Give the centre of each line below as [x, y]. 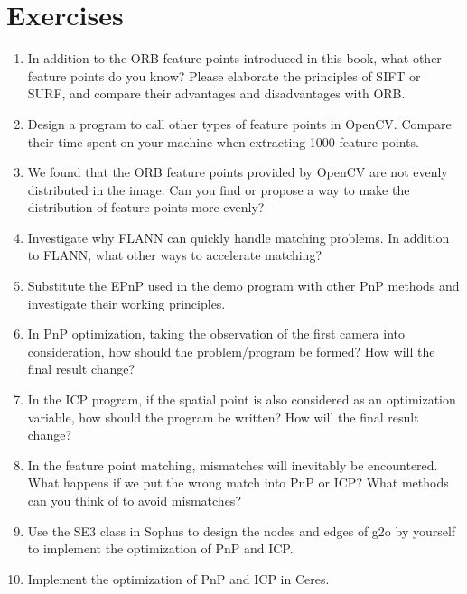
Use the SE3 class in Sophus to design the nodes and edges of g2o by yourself [242, 530]
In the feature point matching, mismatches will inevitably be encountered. [233, 464]
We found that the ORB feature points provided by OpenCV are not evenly [238, 172]
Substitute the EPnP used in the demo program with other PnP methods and [243, 286]
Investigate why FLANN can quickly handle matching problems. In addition [238, 237]
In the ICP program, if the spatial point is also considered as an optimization [242, 399]
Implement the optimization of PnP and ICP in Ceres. [178, 578]
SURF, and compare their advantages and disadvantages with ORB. [216, 93]
